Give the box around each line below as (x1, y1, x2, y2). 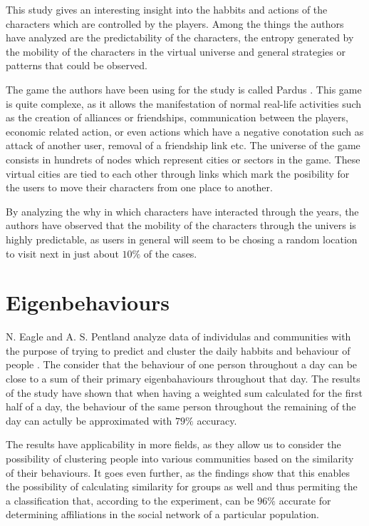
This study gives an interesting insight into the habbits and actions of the (6, 2, 328, 16)
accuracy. (197, 413, 237, 428)
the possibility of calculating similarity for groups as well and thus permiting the (6, 479, 358, 494)
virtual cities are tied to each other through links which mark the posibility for (6, 166, 350, 181)
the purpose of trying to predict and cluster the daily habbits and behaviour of (6, 343, 350, 358)
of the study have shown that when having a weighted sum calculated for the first (6, 385, 363, 400)
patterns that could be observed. (6, 58, 147, 73)
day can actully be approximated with (6, 413, 172, 428)
